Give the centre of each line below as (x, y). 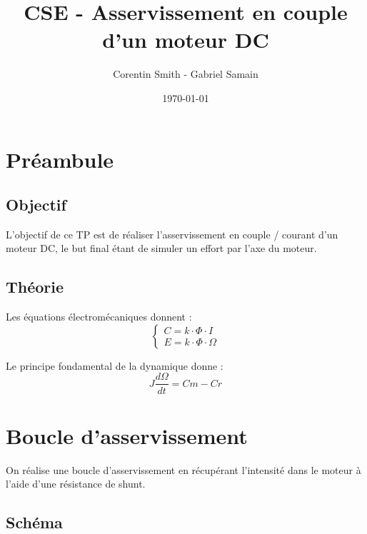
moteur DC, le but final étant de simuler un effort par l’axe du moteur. (161, 248)
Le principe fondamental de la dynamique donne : (115, 365)
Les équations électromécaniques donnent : (99, 317)
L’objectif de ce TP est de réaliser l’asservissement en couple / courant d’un (172, 234)
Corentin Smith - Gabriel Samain (186, 74)
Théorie (35, 287)
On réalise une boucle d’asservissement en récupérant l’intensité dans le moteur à (183, 469)
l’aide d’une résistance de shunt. (76, 484)
